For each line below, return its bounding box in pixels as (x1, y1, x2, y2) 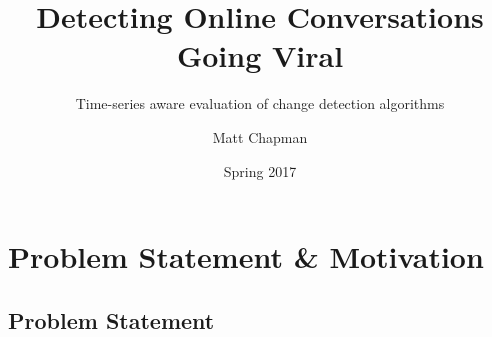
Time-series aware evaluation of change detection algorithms (75, 93, 445, 114)
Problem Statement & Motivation (8, 236, 484, 277)
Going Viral (176, 35, 344, 76)
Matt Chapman (212, 126, 308, 147)
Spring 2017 (223, 160, 297, 181)
